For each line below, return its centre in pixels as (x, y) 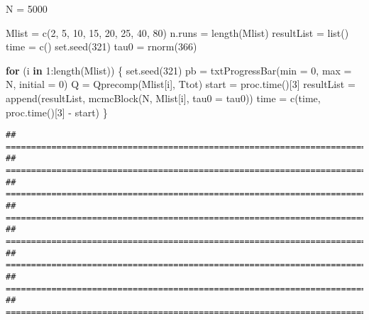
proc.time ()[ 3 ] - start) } (57, 112)
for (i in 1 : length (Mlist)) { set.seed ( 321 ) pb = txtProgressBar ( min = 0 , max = (179, 70)
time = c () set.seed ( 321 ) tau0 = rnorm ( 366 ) (101, 46)
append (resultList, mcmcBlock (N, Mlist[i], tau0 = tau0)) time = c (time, (163, 98)
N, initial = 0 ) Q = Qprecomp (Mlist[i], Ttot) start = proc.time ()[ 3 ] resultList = (181, 84)
